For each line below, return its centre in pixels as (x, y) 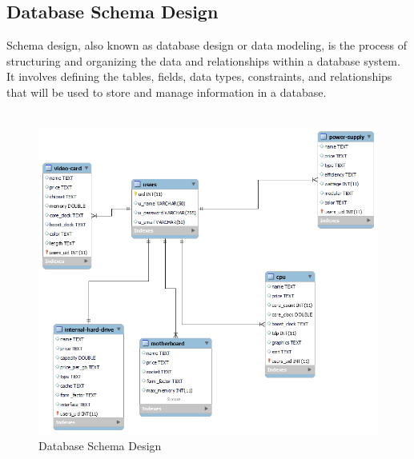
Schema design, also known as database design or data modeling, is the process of (207, 45)
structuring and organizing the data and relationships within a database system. (203, 60)
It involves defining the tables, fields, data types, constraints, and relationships (199, 76)
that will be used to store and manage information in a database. (167, 92)
